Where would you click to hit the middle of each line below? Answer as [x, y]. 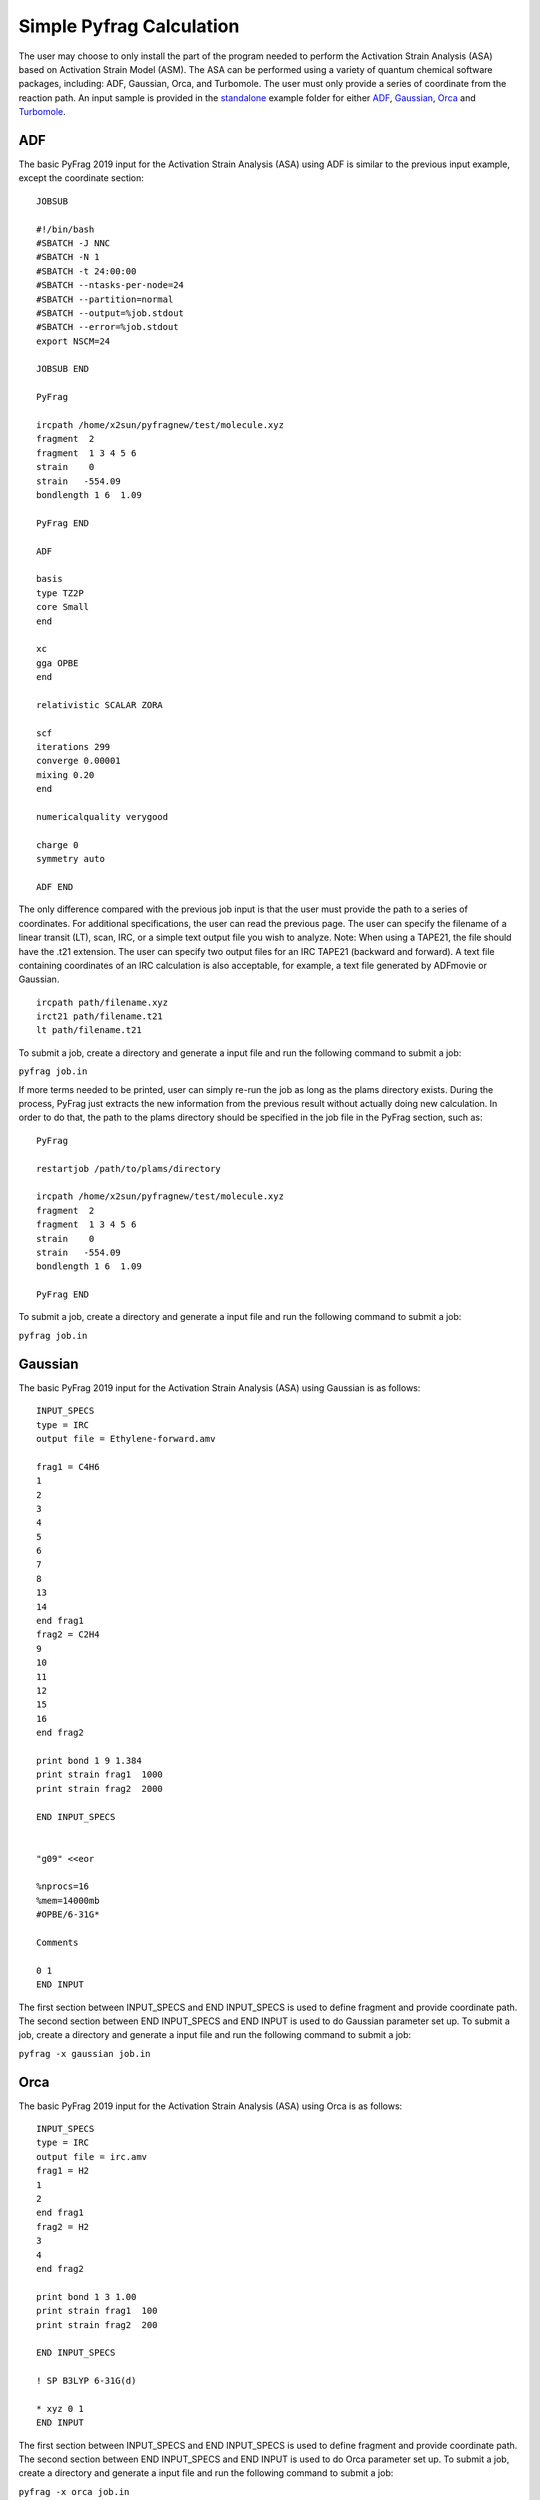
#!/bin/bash [65, 229]
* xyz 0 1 [60, 2408]
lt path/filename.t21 [89, 1030]
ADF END [55, 886]
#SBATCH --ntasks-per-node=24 [110, 285]
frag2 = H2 [63, 2226]
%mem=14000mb [68, 1900]
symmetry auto [70, 859]
